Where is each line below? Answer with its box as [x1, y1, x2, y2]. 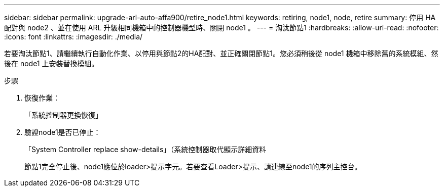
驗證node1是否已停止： [24, 128, 101, 136]
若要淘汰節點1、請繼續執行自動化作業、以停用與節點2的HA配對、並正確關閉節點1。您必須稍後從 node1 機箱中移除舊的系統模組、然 [4, 49, 438, 58]
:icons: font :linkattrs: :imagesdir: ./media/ [4, 32, 143, 41]
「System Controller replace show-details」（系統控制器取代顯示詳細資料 [24, 145, 267, 154]
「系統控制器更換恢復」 [24, 111, 102, 119]
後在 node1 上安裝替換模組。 [4, 59, 99, 68]
